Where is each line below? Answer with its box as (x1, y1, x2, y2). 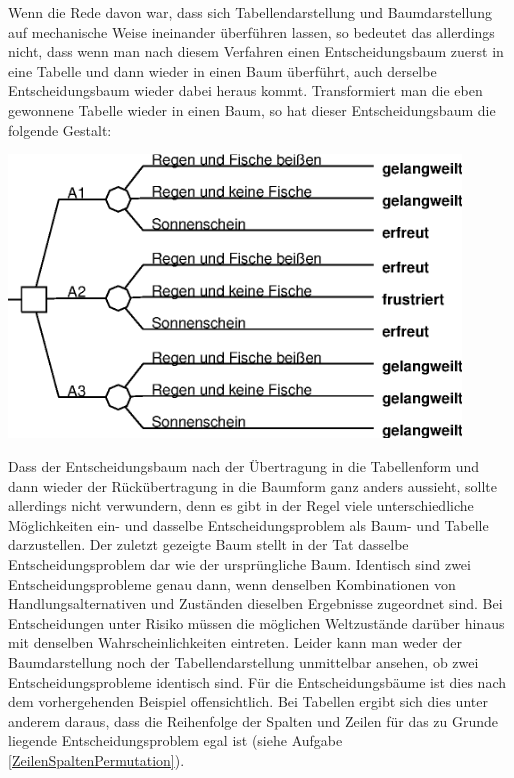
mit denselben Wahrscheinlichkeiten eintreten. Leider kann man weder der (8, 632, 462, 653)
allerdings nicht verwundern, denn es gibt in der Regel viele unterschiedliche (8, 495, 474, 516)
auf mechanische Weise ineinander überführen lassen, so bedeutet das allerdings (8, 21, 495, 42)
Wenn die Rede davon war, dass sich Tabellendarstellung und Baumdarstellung (8, 2, 492, 22)
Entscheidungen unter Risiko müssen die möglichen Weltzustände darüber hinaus (8, 612, 505, 633)
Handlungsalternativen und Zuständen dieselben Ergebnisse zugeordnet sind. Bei (8, 593, 503, 614)
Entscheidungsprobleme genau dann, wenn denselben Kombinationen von (8, 573, 456, 594)
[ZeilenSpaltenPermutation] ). (8, 749, 185, 770)
